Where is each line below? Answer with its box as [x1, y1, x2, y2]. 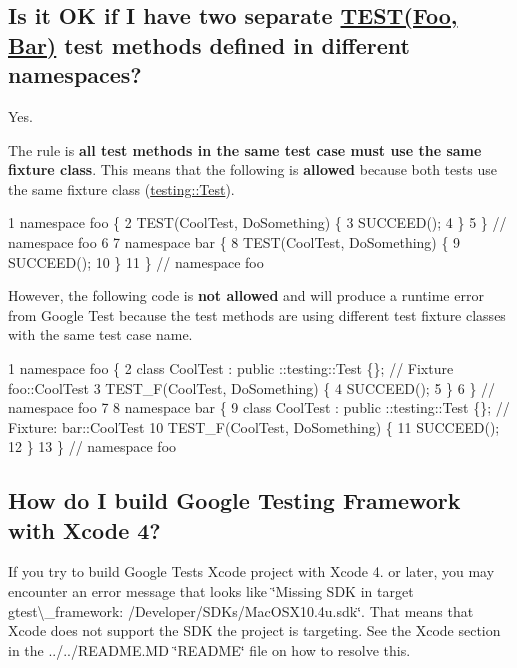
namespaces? [8, 59, 142, 90]
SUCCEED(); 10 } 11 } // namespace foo [8, 251, 264, 272]
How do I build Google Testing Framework [8, 485, 461, 516]
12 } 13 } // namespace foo [8, 436, 177, 457]
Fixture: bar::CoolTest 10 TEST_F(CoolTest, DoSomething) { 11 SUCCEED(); [8, 416, 500, 437]
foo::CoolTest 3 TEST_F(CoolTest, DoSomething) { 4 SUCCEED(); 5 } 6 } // [8, 377, 496, 398]
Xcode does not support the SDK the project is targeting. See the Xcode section [8, 620, 501, 641]
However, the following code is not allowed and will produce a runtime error [8, 285, 484, 306]
